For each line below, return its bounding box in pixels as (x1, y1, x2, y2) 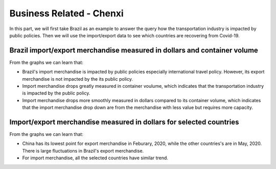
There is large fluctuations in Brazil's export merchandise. (22, 148, 144, 154)
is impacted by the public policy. (22, 90, 90, 96)
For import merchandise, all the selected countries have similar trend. (22, 155, 169, 161)
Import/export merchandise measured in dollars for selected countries (9, 118, 239, 126)
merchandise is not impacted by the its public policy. (22, 76, 133, 82)
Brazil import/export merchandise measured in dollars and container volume (9, 46, 258, 55)
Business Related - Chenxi (9, 8, 124, 19)
